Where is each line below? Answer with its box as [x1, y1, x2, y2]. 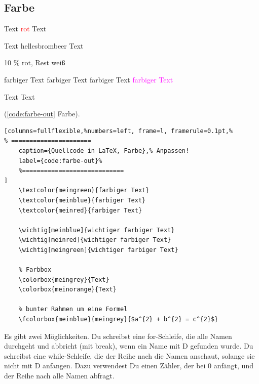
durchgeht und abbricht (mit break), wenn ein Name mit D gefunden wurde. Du [4, 340, 253, 351]
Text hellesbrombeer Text [4, 40, 84, 51]
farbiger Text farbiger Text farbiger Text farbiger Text [4, 74, 173, 84]
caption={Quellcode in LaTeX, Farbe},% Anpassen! [18, 147, 190, 154]
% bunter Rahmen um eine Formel [18, 306, 128, 313]
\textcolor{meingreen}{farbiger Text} [18, 187, 150, 194]
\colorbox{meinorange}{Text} [18, 286, 117, 293]
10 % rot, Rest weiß [4, 57, 65, 68]
